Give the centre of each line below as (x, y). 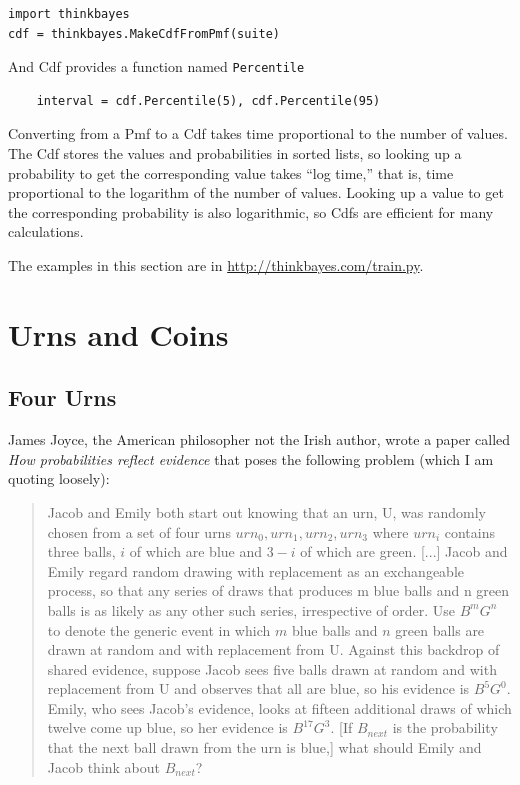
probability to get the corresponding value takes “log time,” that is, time (231, 172)
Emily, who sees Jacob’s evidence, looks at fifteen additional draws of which (279, 707)
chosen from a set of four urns (139, 531)
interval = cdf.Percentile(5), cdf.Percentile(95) (208, 100)
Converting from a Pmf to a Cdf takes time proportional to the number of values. (258, 133)
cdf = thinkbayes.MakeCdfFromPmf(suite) (144, 33)
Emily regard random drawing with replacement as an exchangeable (255, 570)
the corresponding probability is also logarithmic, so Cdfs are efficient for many (251, 211)
